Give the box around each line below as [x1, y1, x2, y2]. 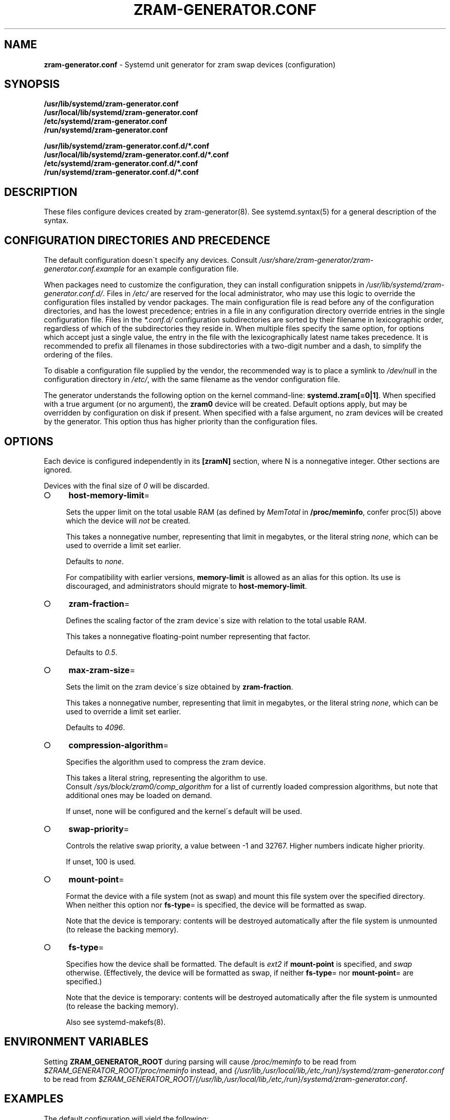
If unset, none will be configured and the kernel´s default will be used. [66, 806, 302, 816]
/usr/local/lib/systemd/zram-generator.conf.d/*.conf [44, 150, 229, 159]
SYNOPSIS [4, 78, 60, 91]
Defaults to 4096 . [66, 722, 125, 732]
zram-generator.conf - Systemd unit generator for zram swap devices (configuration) [44, 60, 335, 69]
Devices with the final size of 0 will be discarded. [44, 481, 210, 490]
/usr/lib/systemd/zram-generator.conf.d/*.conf [44, 141, 210, 151]
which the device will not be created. [66, 516, 191, 525]
